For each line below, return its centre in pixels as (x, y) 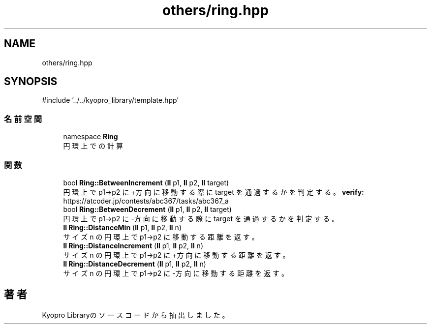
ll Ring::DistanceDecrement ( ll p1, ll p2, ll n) (135, 264)
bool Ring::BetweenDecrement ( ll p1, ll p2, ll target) (147, 209)
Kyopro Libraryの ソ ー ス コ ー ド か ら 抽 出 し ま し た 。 (136, 315)
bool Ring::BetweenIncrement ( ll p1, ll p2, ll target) (146, 182)
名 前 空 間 (23, 119)
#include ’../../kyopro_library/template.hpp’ (110, 100)
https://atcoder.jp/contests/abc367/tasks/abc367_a (146, 201)
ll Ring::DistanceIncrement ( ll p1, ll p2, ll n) (133, 245)
